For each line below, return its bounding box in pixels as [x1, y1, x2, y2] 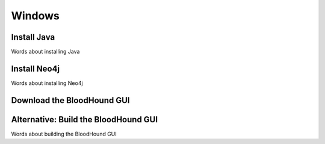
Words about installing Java [11, 48, 80, 55]
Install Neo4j [11, 63, 60, 74]
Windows [11, 9, 60, 22]
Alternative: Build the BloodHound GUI [11, 114, 158, 125]
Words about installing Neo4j [11, 79, 84, 87]
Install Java [11, 32, 55, 42]
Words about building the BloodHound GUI [11, 130, 117, 137]
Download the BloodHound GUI [11, 95, 130, 105]
